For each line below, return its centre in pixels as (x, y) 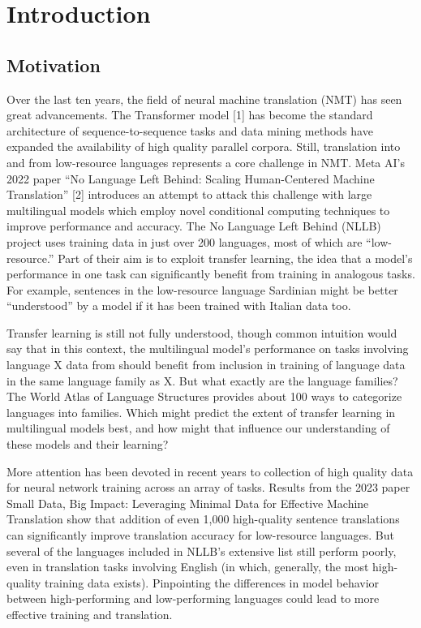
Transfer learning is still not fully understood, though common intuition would (202, 332)
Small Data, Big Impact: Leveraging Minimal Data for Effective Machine (188, 503)
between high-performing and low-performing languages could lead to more (193, 598)
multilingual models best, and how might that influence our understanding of (198, 428)
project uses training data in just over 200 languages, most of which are (185, 241)
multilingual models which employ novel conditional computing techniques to (198, 210)
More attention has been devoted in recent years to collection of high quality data (210, 471)
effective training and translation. (90, 614)
